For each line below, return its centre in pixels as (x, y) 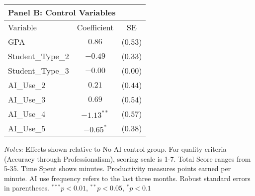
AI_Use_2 (27, 85)
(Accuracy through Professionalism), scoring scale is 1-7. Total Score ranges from (127, 158)
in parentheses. (27, 188)
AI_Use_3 (27, 99)
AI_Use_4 (27, 114)
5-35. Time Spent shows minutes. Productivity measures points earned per (118, 168)
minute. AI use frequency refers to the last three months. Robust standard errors (127, 178)
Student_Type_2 (39, 56)
